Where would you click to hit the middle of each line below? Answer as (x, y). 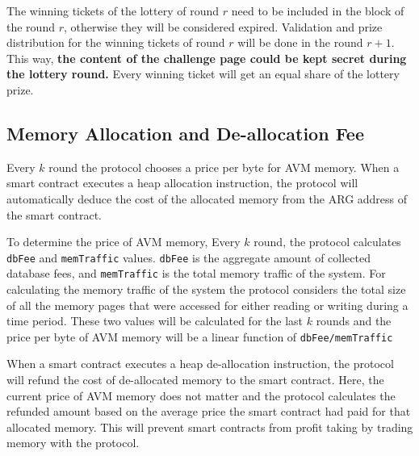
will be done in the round (300, 42)
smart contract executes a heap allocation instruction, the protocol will (182, 183)
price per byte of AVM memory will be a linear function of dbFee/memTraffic (200, 336)
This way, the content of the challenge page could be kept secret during (207, 58)
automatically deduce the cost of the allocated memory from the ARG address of (207, 198)
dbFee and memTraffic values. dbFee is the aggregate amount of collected (189, 257)
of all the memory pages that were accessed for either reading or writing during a (207, 305)
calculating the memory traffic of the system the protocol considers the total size (206, 289)
